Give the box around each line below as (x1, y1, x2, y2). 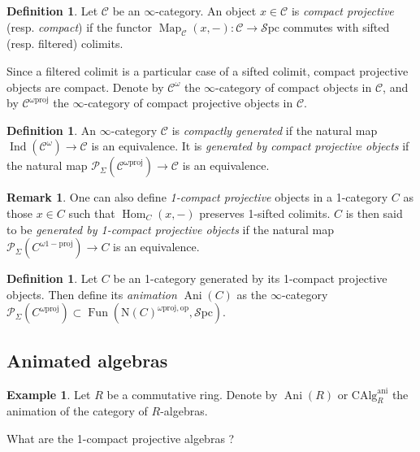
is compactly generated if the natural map (171, 121, 378, 138)
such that (68, 204, 115, 221)
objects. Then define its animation (6, 285, 177, 302)
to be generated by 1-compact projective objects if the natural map (6, 220, 335, 237)
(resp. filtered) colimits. (6, 35, 123, 52)
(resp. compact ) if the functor (6, 18, 153, 35)
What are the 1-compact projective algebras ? (6, 429, 235, 446)
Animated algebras (6, 347, 168, 372)
